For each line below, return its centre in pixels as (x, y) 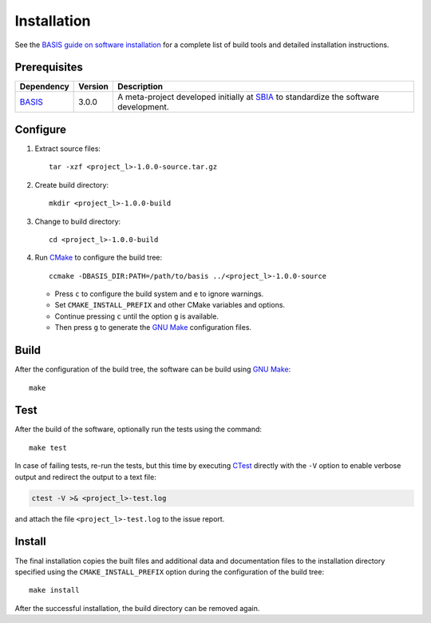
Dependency (44, 86)
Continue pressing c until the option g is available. (137, 316)
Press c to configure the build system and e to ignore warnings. (159, 294)
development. (143, 107)
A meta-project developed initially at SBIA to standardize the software (248, 97)
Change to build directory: (78, 221)
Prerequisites (49, 67)
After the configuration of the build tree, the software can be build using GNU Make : (153, 369)
